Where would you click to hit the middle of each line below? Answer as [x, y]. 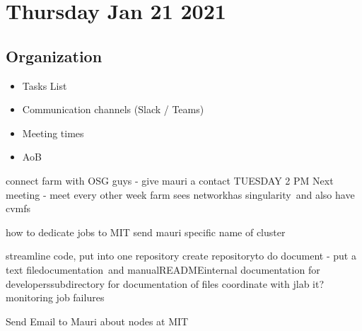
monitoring [29, 297]
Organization [54, 56]
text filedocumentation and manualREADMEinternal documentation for [163, 269]
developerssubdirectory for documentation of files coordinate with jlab [158, 283]
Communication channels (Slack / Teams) [113, 109]
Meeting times [53, 133]
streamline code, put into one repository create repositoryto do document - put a [181, 256]
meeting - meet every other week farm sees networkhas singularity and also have [180, 194]
